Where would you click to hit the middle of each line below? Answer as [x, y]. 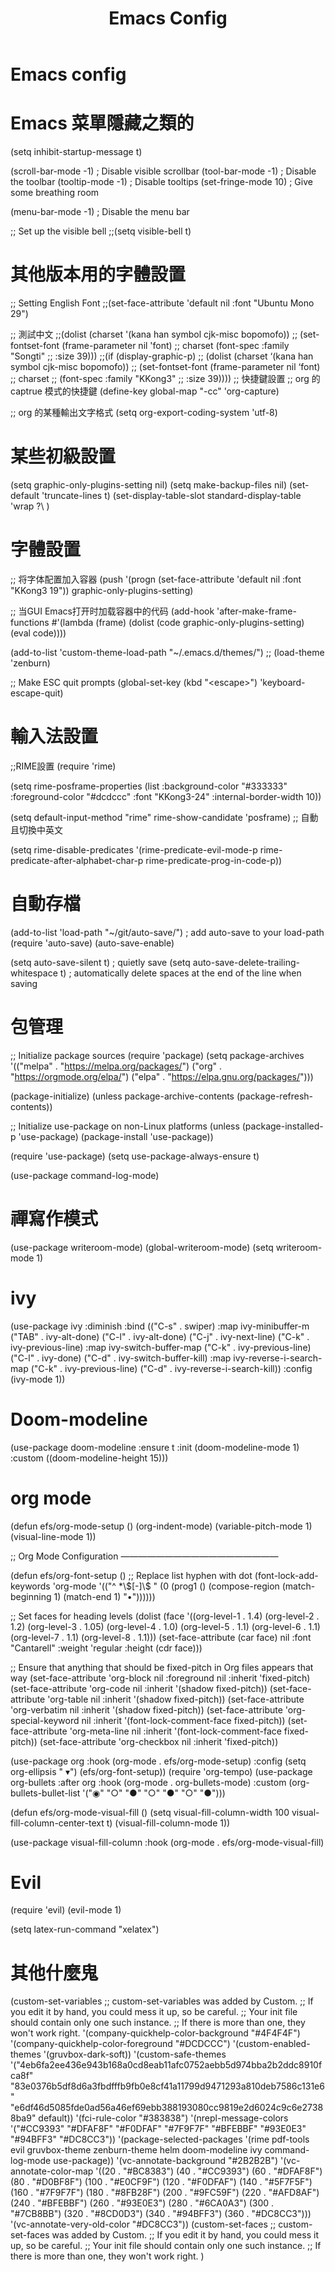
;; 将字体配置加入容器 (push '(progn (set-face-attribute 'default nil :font [156, 579]
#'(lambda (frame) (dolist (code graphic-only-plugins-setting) [178, 622]
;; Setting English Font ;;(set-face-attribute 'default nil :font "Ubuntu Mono [162, 303]
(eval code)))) [38, 633]
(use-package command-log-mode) [85, 1175]
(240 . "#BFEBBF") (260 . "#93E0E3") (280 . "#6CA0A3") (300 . [142, 2203]
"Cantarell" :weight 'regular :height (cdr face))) [106, 1648]
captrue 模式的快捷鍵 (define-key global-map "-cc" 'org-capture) [145, 391]
